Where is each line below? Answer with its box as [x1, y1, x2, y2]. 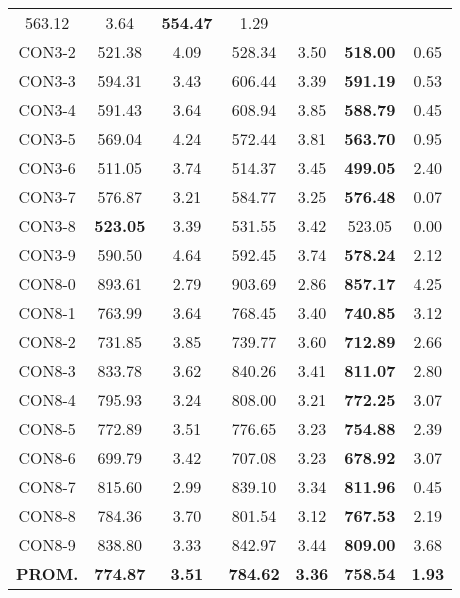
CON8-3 [18, 359, 76, 382]
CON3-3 [18, 69, 76, 92]
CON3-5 [18, 127, 76, 150]
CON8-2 [18, 330, 76, 353]
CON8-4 [18, 388, 76, 411]
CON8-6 [18, 446, 76, 469]
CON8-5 [18, 417, 76, 440]
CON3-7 [18, 185, 76, 208]
